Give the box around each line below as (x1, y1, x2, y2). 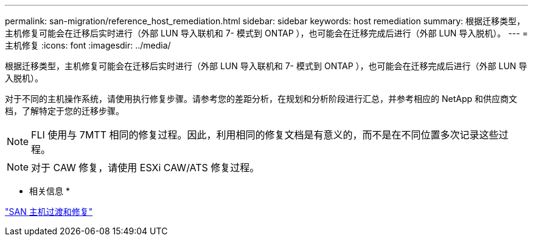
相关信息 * (29, 186, 70, 196)
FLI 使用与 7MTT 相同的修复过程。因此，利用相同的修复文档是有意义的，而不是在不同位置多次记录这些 (31, 129, 499, 141)
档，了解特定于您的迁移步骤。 (5, 106, 124, 116)
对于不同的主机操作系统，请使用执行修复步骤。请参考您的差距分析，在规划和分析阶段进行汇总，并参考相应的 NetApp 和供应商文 (5, 93, 517, 104)
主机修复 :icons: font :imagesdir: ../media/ (5, 40, 171, 50)
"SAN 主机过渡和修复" (5, 206, 93, 217)
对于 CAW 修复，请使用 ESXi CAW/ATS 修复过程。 (31, 161, 260, 174)
